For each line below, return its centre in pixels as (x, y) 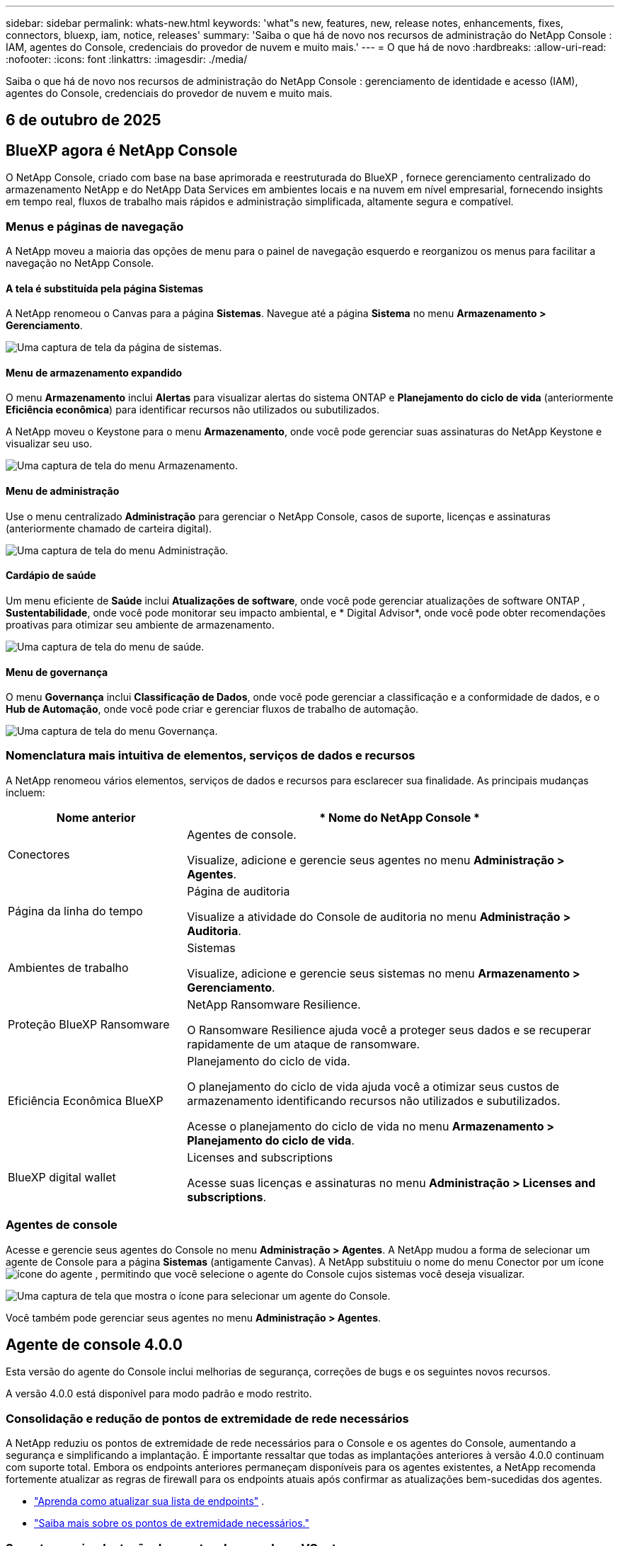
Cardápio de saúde (51, 576)
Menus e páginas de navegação (95, 226)
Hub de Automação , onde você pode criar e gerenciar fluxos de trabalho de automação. (212, 709)
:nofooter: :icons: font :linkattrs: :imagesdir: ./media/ (127, 59)
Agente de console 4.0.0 (94, 1345)
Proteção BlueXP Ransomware (89, 1024)
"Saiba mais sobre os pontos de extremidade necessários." (172, 1523)
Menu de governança (57, 672)
